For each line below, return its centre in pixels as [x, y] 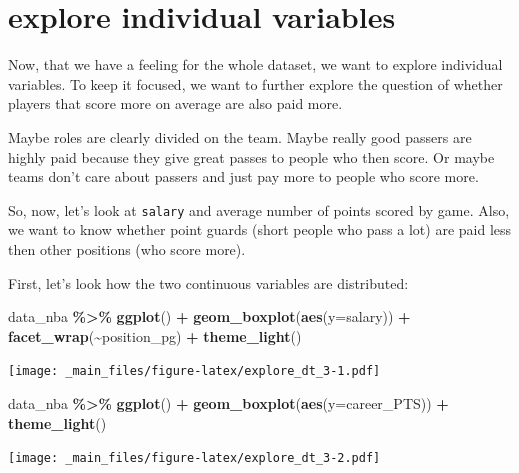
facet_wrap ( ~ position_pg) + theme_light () [155, 335]
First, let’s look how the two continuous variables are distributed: [208, 282]
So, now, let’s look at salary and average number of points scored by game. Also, [259, 209]
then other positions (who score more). [127, 248]
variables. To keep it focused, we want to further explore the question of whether [255, 83]
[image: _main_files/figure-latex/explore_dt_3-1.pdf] [194, 371]
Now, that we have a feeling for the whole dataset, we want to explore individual [255, 64]
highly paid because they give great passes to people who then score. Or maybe [251, 156]
